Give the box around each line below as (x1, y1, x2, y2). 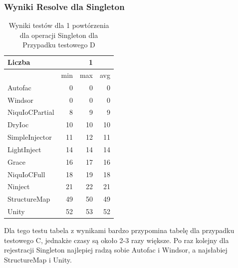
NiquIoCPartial (7, 107, 54, 117)
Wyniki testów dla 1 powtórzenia (8, 20, 109, 30)
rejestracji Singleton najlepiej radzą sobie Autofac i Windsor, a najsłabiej (4, 245, 228, 255)
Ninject (7, 181, 30, 192)
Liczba (7, 57, 30, 67)
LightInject (7, 144, 41, 154)
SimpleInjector (7, 132, 52, 142)
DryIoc (7, 119, 29, 130)
